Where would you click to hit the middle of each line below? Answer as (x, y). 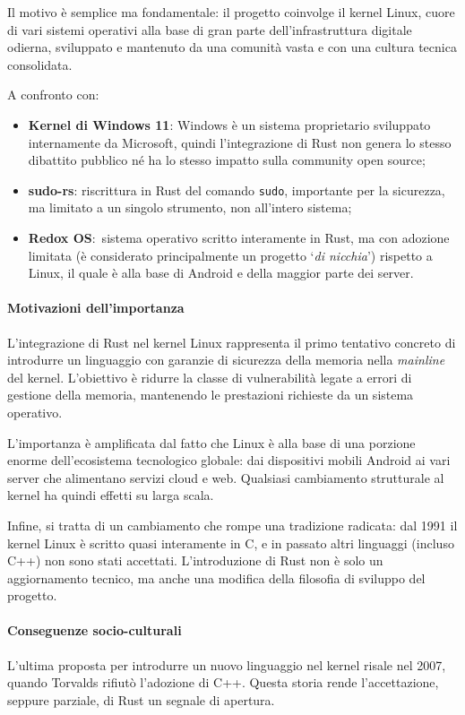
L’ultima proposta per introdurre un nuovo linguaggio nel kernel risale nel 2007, (227, 664)
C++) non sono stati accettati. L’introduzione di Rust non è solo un (195, 560)
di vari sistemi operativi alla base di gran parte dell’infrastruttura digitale (210, 29)
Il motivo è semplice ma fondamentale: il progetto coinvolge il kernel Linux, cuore (231, 12)
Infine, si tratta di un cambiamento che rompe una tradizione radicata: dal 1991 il (232, 525)
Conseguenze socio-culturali (95, 630)
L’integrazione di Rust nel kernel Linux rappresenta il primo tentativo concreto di (232, 342)
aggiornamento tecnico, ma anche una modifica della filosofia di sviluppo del (216, 577)
